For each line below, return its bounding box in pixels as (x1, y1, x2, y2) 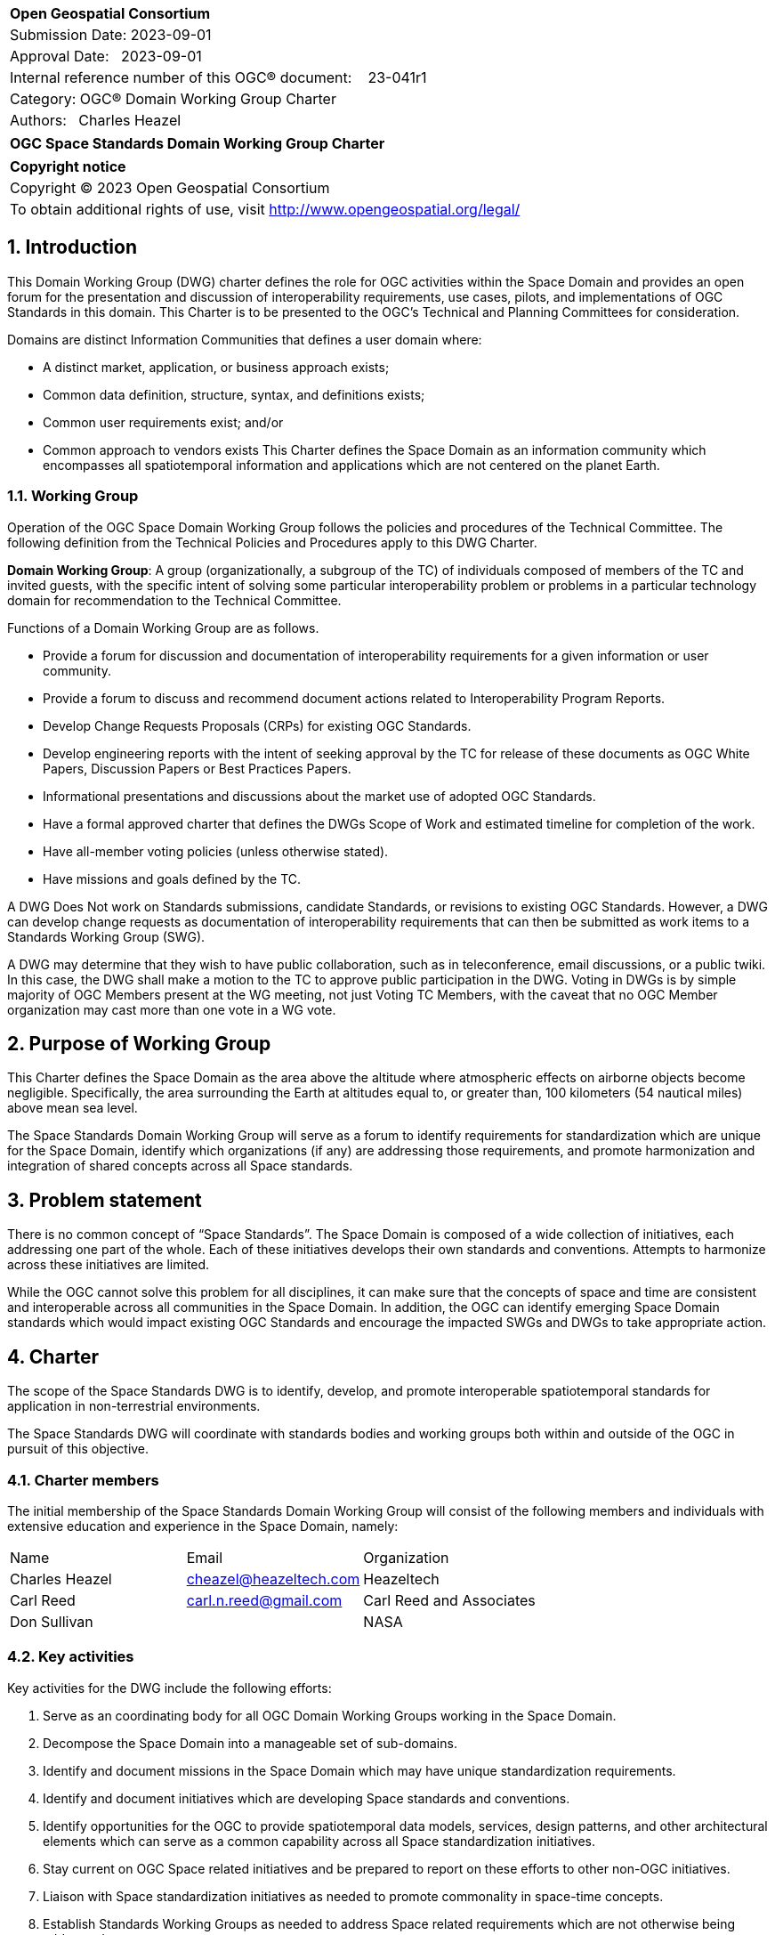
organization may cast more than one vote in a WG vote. (7, 1001, 336, 1017)
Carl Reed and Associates (363, 1591, 536, 1609)
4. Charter (7, 1345, 100, 1368)
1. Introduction (7, 236, 137, 259)
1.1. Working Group (7, 487, 139, 506)
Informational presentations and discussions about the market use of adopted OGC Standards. (43, 788, 596, 804)
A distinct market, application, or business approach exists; (43, 359, 390, 375)
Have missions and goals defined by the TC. (43, 870, 302, 887)
